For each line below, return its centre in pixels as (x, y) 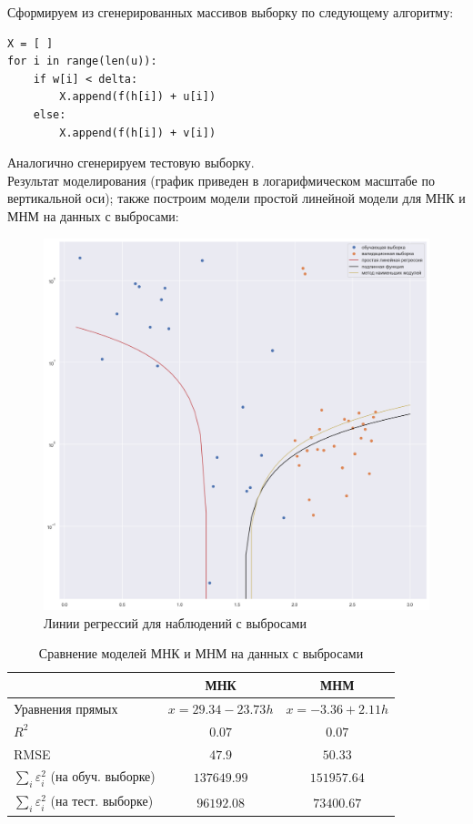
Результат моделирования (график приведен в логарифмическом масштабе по (221, 180)
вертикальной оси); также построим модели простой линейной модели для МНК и (236, 198)
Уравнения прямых (66, 708)
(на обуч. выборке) (103, 776)
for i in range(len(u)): (82, 61)
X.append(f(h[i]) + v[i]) (138, 132)
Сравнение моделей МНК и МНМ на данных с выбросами (201, 653)
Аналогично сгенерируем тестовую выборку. (131, 163)
